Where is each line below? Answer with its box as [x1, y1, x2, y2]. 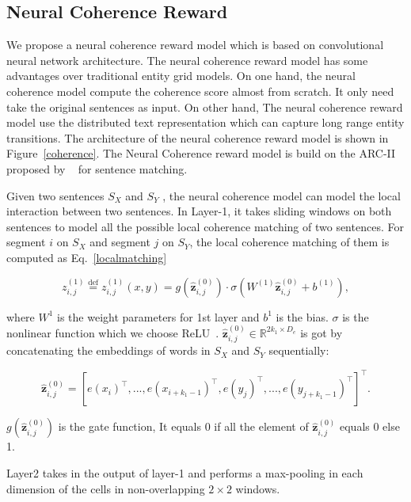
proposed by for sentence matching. [6, 160, 188, 177]
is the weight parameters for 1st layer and [57, 308, 260, 325]
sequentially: [268, 342, 329, 359]
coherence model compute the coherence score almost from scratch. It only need [6, 82, 394, 99]
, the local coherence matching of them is [189, 234, 390, 250]
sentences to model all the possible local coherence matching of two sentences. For [6, 218, 404, 234]
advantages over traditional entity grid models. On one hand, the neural [6, 67, 356, 84]
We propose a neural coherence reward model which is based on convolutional [6, 36, 384, 53]
